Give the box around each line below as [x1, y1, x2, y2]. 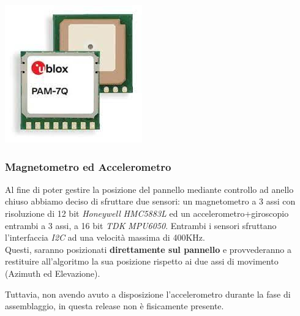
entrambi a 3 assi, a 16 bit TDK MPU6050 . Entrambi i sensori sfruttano [5, 219, 277, 231]
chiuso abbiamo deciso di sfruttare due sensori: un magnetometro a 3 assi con [5, 195, 296, 208]
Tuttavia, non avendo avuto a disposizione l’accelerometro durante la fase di [5, 287, 291, 300]
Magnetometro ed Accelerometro [5, 159, 171, 174]
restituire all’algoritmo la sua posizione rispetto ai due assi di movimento [5, 255, 279, 268]
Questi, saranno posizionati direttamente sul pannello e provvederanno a [5, 243, 291, 255]
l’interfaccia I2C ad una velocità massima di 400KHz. [5, 231, 205, 244]
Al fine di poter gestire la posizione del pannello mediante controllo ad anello [5, 182, 294, 195]
